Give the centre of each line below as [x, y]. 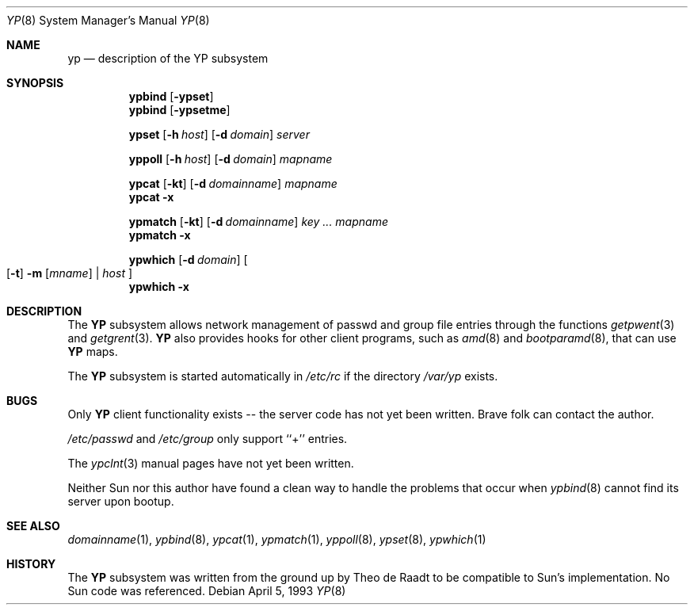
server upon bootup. [121, 501]
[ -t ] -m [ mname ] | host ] [70, 273]
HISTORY [31, 564]
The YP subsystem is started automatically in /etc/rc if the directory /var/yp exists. [283, 376]
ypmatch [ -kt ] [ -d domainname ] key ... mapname [258, 221]
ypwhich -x [159, 286]
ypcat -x [151, 197]
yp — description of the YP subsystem [168, 58]
